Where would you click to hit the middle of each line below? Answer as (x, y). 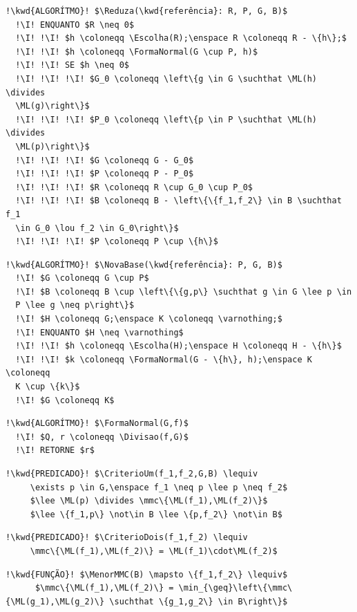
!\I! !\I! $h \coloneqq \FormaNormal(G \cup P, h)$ (137, 52)
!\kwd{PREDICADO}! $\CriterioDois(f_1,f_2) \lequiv (127, 538)
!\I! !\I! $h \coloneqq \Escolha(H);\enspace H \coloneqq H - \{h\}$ (178, 346)
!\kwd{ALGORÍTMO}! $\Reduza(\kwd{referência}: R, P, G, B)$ (147, 11)
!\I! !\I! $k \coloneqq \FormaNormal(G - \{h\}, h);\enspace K (164, 359)
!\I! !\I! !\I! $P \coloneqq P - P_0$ (105, 174)
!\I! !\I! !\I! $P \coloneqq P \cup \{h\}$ (117, 242)
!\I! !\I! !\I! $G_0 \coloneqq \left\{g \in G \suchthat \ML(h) (166, 78)
